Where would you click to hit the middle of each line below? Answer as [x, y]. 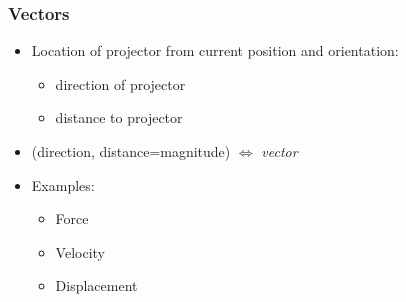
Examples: [63, 184]
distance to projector [119, 117]
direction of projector [120, 83]
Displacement [96, 285]
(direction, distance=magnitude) [131, 151]
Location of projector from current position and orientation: [215, 50]
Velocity [80, 251]
